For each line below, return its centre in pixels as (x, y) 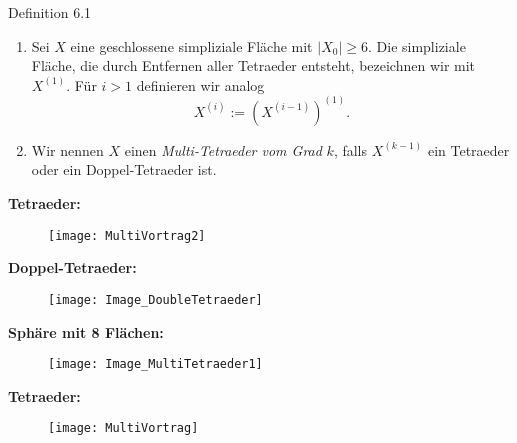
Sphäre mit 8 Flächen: (86, 331)
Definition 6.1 (50, 12)
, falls (350, 149)
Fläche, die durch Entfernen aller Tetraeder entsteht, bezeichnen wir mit (253, 65)
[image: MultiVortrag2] (127, 235)
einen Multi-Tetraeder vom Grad (223, 149)
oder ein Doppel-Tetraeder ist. (124, 169)
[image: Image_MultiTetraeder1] (155, 364)
